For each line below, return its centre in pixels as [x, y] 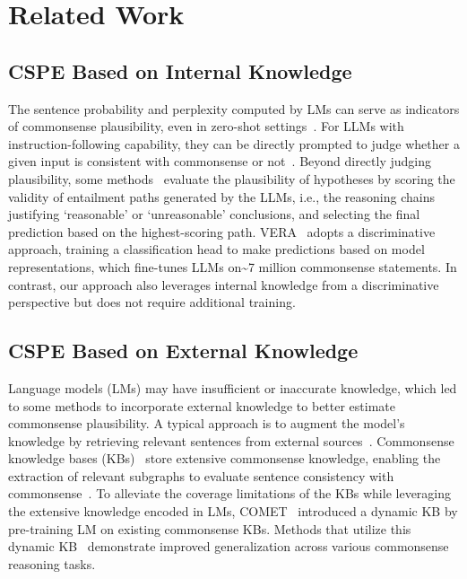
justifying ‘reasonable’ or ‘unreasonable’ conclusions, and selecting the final [214, 214]
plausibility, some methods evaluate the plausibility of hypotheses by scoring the [232, 178]
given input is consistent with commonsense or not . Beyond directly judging [220, 161]
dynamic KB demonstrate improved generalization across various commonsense [229, 546]
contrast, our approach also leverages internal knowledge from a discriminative [224, 284]
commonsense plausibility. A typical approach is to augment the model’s [207, 423]
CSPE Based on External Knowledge [183, 351]
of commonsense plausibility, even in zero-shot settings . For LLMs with [206, 126]
